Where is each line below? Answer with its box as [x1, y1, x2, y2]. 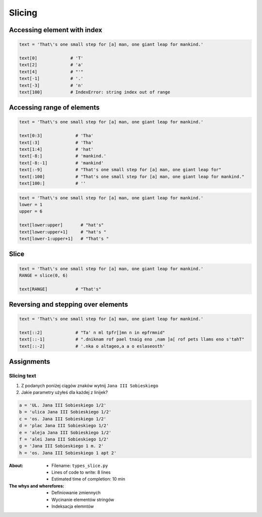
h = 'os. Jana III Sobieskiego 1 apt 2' [19, 450, 116, 456]
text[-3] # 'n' [19, 83, 83, 88]
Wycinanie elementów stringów [51, 497, 115, 502]
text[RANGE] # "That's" [19, 286, 101, 292]
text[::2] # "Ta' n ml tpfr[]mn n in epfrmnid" [19, 330, 165, 336]
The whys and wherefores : [9, 483, 65, 489]
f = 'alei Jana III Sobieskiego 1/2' [19, 436, 109, 442]
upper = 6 [19, 209, 43, 214]
